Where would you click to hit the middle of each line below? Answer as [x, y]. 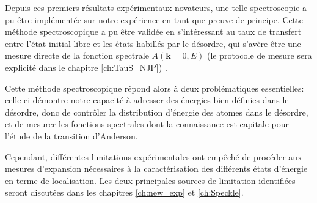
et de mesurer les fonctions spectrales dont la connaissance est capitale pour [147, 124]
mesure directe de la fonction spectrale [77, 55]
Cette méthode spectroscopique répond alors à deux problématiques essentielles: [155, 88]
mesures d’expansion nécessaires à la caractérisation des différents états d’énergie [156, 168]
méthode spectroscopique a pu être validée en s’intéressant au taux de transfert [153, 31]
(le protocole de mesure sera [259, 55]
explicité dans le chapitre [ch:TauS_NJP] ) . [86, 67]
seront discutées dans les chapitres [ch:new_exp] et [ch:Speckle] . [124, 192]
